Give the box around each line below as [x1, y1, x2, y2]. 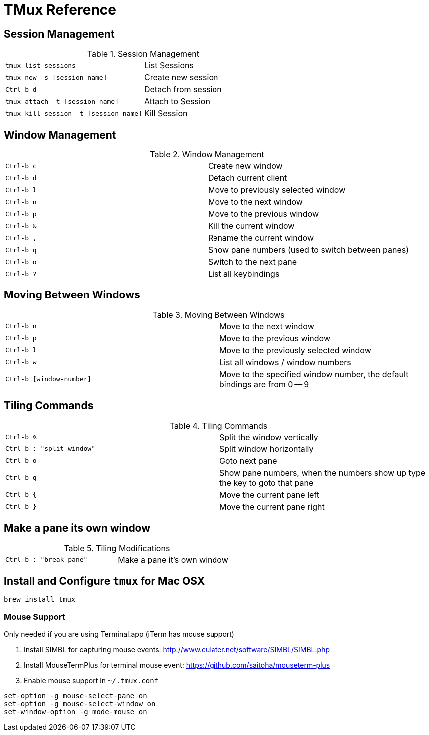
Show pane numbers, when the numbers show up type [219, 467, 426, 478]
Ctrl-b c [5, 162, 37, 170]
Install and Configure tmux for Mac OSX [4, 574, 205, 587]
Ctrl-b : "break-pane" [5, 556, 88, 564]
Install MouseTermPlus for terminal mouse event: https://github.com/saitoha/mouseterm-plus [24, 661, 330, 670]
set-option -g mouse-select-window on [4, 700, 156, 708]
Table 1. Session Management [87, 49, 200, 59]
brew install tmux [4, 595, 76, 604]
